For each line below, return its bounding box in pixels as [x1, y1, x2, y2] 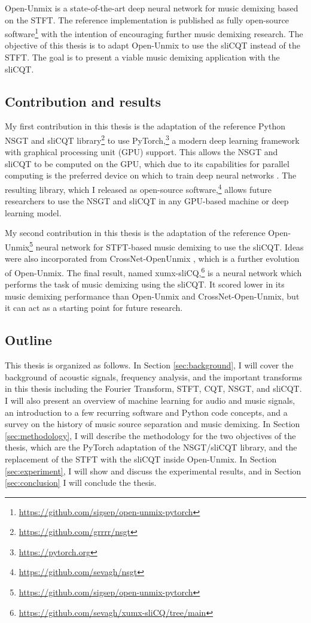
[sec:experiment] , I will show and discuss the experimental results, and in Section [5, 464, 301, 477]
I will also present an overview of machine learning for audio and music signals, [5, 394, 295, 406]
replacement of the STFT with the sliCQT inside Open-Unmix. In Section [5, 452, 277, 465]
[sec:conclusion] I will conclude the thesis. [5, 476, 157, 489]
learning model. [5, 206, 62, 219]
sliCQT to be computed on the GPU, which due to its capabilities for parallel [5, 157, 289, 170]
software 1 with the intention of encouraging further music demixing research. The [5, 26, 303, 40]
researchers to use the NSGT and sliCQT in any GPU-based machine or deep [5, 195, 289, 207]
